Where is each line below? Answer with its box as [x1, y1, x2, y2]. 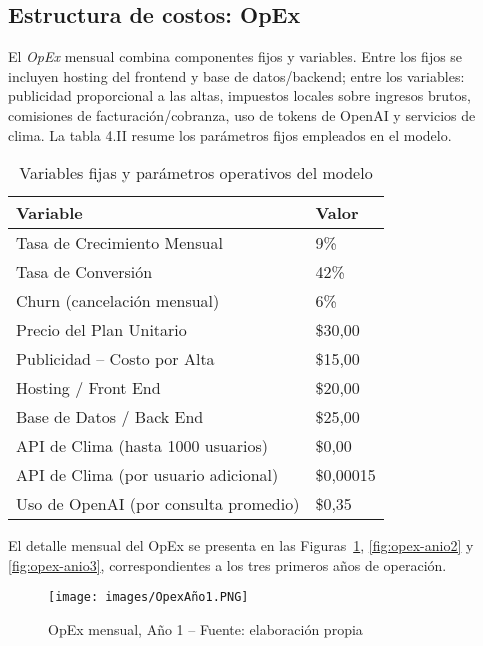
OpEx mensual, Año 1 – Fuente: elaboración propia [48, 619, 363, 640]
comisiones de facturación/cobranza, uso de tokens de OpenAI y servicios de [8, 104, 476, 125]
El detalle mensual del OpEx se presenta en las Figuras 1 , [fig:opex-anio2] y [8, 535, 474, 556]
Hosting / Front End [16, 376, 161, 400]
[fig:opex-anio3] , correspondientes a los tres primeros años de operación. [8, 554, 447, 575]
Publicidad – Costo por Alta [16, 347, 215, 371]
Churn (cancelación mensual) [16, 289, 220, 313]
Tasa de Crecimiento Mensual [16, 231, 223, 255]
